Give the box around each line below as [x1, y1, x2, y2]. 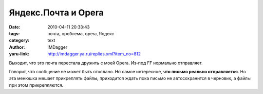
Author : [9, 44, 25, 50]
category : [9, 38, 30, 43]
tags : [9, 30, 20, 36]
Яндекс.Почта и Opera [9, 7, 104, 18]
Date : [9, 24, 20, 30]
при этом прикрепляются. [9, 82, 63, 88]
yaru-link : [9, 51, 29, 57]
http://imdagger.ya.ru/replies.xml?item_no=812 [47, 51, 141, 57]
